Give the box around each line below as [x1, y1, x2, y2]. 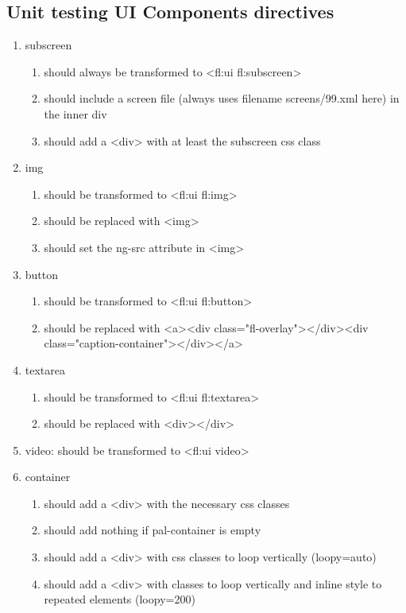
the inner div [44, 105, 107, 122]
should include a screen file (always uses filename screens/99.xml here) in [44, 90, 400, 107]
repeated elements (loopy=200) [44, 591, 195, 607]
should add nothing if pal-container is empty [44, 522, 261, 538]
